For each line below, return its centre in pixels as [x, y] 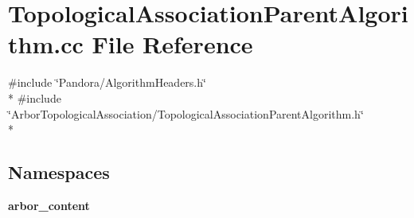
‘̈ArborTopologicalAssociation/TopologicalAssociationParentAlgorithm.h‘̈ [186, 113]
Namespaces [59, 172]
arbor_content [49, 205]
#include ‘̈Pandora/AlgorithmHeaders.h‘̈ [107, 82]
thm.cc [46, 44]
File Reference [172, 44]
